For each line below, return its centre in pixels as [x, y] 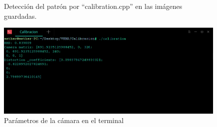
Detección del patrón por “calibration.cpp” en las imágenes [93, 6]
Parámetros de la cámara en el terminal [64, 120]
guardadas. [20, 16]
